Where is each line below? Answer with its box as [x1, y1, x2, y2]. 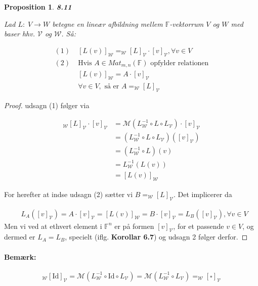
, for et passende [173, 220, 224, 231]
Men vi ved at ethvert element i [4, 220, 102, 231]
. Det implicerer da [173, 188, 232, 199]
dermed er [4, 231, 35, 242]
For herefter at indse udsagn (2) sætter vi [4, 188, 133, 199]
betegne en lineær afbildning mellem [52, 18, 163, 29]
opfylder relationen [150, 59, 209, 67]
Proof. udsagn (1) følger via [4, 100, 90, 110]
